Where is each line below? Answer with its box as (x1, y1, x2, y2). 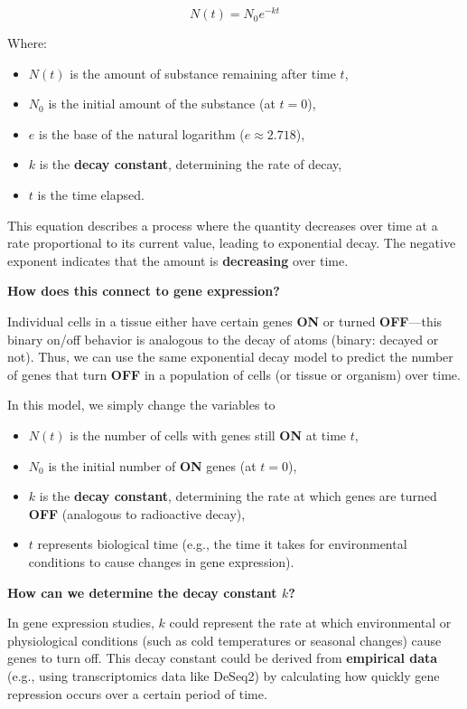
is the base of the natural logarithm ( (38, 124, 245, 143)
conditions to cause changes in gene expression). (28, 552, 294, 571)
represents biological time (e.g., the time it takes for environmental (37, 534, 407, 553)
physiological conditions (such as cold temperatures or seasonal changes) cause (7, 630, 442, 649)
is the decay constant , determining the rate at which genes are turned (39, 487, 437, 506)
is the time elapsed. (37, 185, 145, 204)
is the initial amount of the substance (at (48, 94, 276, 113)
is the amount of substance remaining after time (70, 63, 336, 82)
